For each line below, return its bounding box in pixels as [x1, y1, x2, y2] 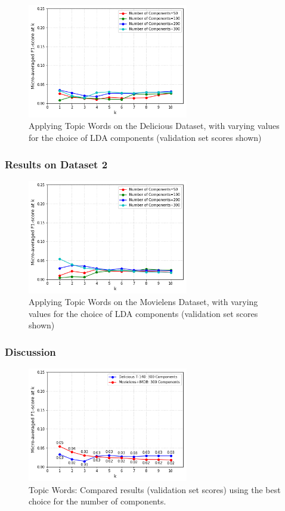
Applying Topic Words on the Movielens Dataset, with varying [29, 295, 258, 308]
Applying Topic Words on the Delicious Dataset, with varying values [29, 119, 280, 132]
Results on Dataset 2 [5, 156, 108, 171]
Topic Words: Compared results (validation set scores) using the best [29, 483, 281, 495]
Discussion [5, 344, 56, 359]
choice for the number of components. [29, 495, 166, 507]
